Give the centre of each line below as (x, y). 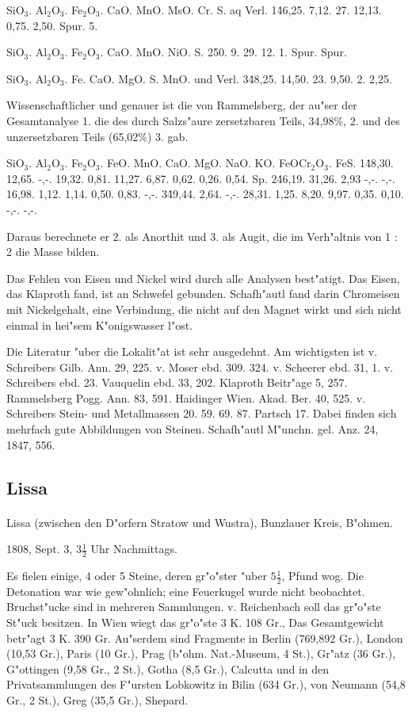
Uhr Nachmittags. (134, 549)
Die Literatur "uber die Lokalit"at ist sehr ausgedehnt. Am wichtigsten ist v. (192, 351)
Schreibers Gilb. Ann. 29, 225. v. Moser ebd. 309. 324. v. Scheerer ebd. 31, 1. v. (200, 367)
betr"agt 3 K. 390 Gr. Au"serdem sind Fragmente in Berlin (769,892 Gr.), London (205, 638)
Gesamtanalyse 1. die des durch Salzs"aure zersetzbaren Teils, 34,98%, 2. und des (203, 120)
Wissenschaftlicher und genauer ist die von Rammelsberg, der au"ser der (182, 105)
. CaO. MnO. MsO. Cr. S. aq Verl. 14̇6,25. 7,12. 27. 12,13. (241, 10)
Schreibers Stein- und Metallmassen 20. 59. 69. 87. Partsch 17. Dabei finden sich (202, 413)
